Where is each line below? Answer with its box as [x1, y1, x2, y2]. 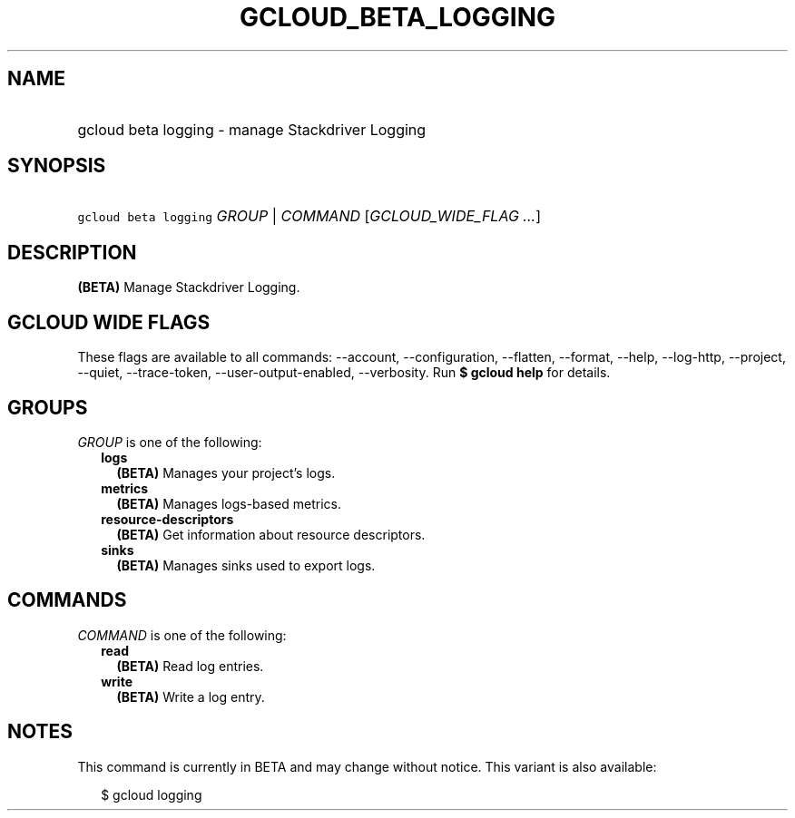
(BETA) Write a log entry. [116, 688, 265, 705]
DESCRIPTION [7, 240, 137, 264]
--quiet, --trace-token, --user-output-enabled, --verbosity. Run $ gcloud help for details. [77, 365, 611, 381]
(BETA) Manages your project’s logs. [116, 464, 336, 481]
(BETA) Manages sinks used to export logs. [116, 557, 376, 573]
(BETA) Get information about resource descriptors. [116, 526, 426, 542]
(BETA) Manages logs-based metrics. [116, 495, 341, 511]
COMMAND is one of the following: [77, 627, 287, 643]
